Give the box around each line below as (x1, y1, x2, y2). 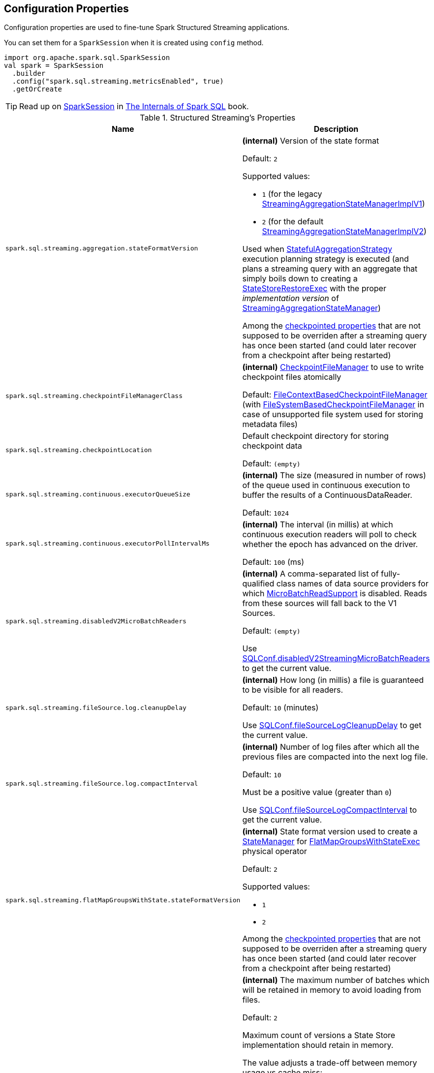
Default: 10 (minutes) (242, 703, 319, 713)
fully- (381, 569, 400, 579)
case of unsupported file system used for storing (242, 409, 423, 420)
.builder (12, 69, 46, 78)
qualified (242, 579, 275, 589)
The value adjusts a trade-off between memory (242, 1058, 417, 1068)
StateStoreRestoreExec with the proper (242, 283, 386, 294)
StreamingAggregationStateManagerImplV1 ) (262, 199, 425, 209)
